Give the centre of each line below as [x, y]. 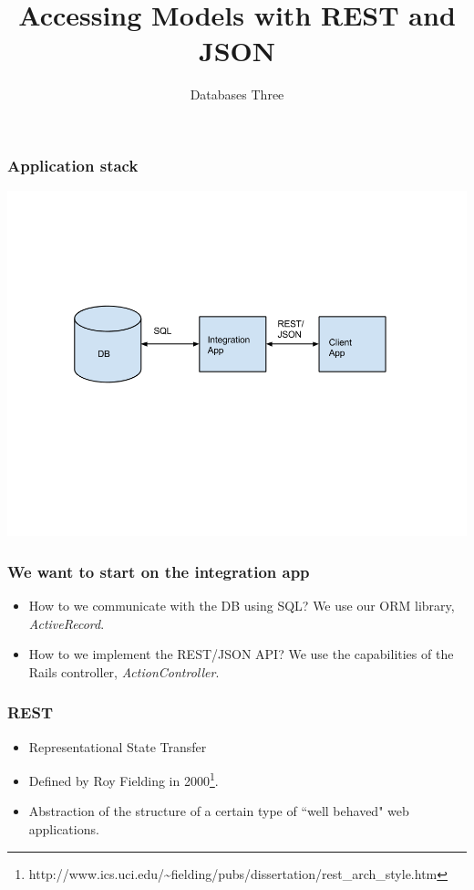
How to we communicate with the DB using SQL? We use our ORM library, [242, 606]
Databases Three [237, 94]
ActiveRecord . [67, 623]
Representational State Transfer [118, 746]
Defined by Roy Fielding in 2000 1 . [124, 779]
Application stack [73, 165]
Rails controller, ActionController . [124, 671]
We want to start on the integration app [159, 571]
